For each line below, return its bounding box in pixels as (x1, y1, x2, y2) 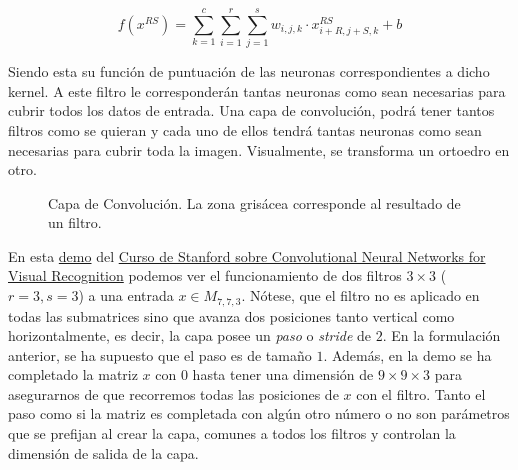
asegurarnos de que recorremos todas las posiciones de (8, 383, 339, 404)
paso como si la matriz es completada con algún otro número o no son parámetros (8, 403, 510, 424)
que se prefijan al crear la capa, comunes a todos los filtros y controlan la (8, 423, 456, 444)
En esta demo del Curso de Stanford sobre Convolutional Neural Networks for (8, 245, 486, 266)
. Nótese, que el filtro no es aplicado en (241, 285, 480, 306)
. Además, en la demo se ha (323, 344, 492, 365)
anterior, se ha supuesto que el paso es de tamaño (8, 344, 312, 365)
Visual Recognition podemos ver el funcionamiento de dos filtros (8, 265, 402, 286)
